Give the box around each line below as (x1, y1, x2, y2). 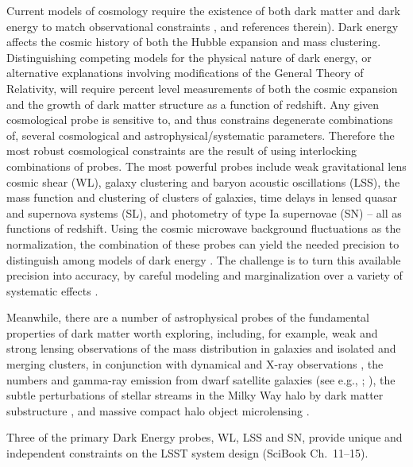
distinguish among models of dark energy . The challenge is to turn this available (6, 251, 401, 268)
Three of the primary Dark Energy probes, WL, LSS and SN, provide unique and (6, 429, 403, 446)
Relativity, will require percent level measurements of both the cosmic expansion (6, 79, 398, 96)
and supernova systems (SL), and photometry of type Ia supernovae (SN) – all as (6, 204, 402, 221)
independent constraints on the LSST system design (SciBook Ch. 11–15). (6, 445, 369, 461)
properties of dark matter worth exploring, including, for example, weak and (6, 324, 378, 341)
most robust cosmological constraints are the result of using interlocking (6, 142, 357, 159)
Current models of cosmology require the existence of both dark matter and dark (6, 2, 400, 18)
